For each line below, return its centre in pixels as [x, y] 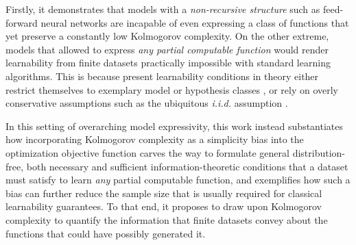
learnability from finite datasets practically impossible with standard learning [168, 63]
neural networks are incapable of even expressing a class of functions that [195, 22]
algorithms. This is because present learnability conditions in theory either [162, 76]
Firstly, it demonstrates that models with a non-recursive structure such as [163, 9]
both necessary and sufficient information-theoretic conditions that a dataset [187, 166]
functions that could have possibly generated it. [106, 233]
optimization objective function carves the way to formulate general [147, 152]
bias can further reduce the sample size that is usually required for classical [164, 193]
